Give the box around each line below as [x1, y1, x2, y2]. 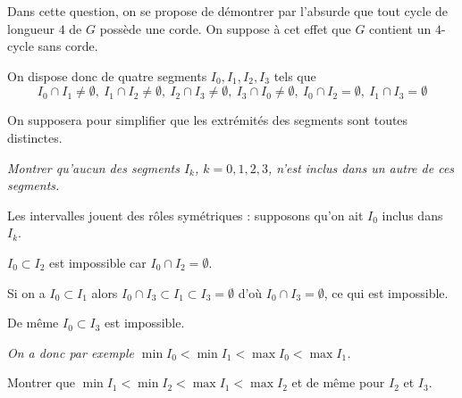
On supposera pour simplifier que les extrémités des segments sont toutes [7, 111, 408, 129]
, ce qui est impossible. [323, 283, 449, 302]
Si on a [7, 283, 46, 302]
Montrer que [7, 373, 75, 392]
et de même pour [291, 373, 385, 392]
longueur [7, 19, 55, 37]
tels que [273, 66, 316, 85]
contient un [369, 19, 432, 37]
